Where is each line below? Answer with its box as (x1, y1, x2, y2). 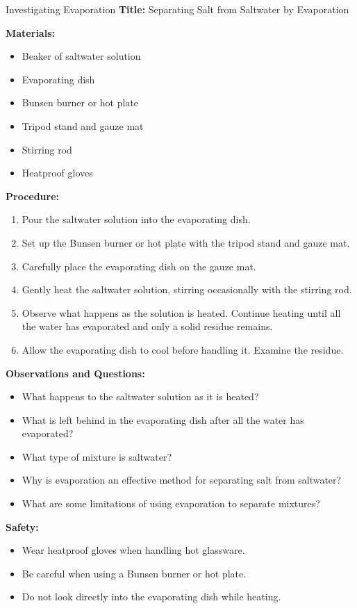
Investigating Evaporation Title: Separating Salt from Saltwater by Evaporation (6, 2, 349, 16)
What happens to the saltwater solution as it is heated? (22, 389, 259, 404)
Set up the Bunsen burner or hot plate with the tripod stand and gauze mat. (22, 235, 350, 249)
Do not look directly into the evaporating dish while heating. (22, 589, 281, 604)
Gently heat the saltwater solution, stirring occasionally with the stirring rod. (22, 282, 352, 297)
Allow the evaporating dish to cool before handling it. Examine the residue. (22, 342, 344, 356)
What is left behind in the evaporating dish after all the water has (22, 412, 304, 427)
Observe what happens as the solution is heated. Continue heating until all (22, 305, 341, 320)
